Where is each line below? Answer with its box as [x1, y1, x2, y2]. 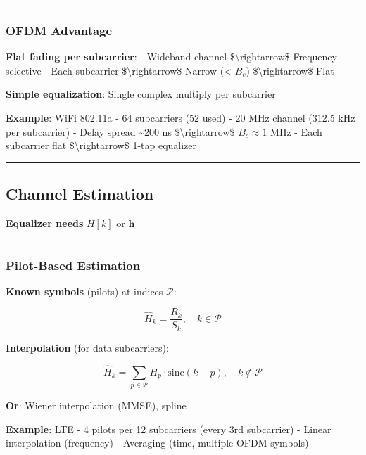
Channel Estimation [6, 183, 154, 205]
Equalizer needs [6, 215, 84, 230]
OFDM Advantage [6, 21, 113, 39]
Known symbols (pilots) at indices [6, 283, 163, 298]
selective [6, 63, 42, 77]
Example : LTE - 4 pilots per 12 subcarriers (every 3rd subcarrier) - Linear [6, 421, 332, 436]
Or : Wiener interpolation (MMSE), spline [6, 398, 187, 413]
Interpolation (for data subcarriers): [6, 340, 169, 354]
